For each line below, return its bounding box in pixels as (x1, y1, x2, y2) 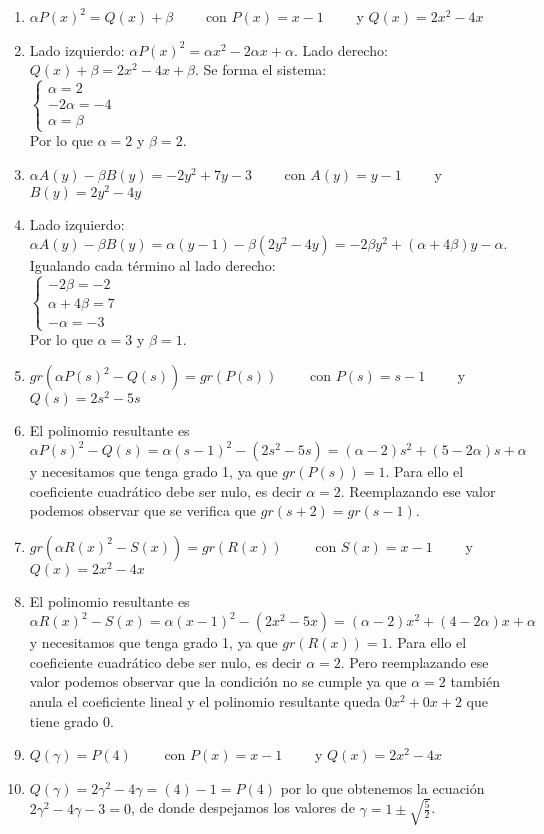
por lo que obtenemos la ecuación (280, 777, 485, 798)
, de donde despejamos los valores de (130, 797, 355, 818)
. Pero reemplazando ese (340, 651, 489, 672)
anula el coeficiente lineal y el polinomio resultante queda (29, 690, 381, 711)
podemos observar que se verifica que (29, 500, 257, 521)
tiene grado (29, 710, 99, 731)
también (450, 671, 500, 692)
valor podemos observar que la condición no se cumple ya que (29, 671, 407, 692)
